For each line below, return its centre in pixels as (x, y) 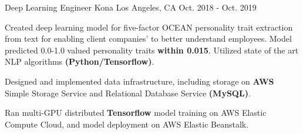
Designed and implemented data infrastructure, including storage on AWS (139, 81)
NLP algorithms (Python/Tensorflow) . (80, 61)
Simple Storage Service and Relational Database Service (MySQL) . (128, 93)
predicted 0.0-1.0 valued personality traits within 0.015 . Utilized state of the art (152, 50)
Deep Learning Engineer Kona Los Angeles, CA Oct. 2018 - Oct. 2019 (131, 7)
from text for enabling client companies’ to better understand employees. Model (148, 38)
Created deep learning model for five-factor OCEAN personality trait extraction (149, 27)
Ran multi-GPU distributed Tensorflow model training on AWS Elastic (136, 113)
